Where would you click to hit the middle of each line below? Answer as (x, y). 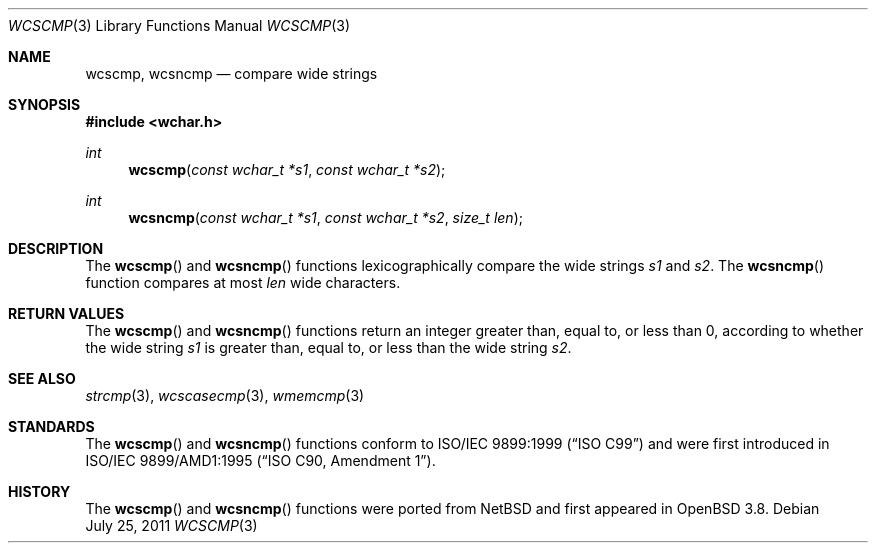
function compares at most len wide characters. (243, 282)
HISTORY (39, 491)
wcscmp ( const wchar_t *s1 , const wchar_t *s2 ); (287, 169)
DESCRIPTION (56, 248)
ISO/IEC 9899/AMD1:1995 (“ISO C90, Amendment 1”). (260, 460)
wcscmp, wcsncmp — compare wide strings (231, 73)
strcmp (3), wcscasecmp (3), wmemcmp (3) (225, 395)
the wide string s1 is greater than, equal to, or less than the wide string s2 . (328, 347)
